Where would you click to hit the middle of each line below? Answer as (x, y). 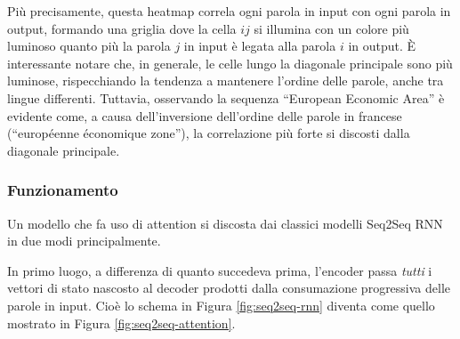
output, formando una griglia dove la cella (122, 28)
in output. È (382, 46)
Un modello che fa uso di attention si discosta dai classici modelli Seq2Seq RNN (225, 223)
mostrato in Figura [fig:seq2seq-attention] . (121, 323)
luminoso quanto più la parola (89, 46)
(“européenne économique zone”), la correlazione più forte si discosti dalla (209, 133)
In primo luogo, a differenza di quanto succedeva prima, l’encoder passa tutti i (220, 270)
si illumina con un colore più (331, 28)
